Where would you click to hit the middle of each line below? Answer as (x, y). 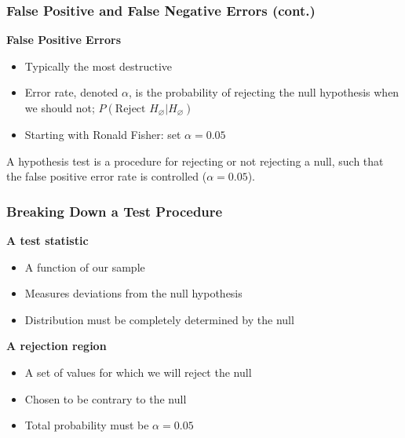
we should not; (60, 108)
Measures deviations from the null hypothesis (133, 293)
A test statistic (47, 240)
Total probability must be (87, 425)
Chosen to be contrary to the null (106, 398)
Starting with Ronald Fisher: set (103, 134)
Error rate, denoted (71, 92)
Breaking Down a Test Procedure (115, 211)
